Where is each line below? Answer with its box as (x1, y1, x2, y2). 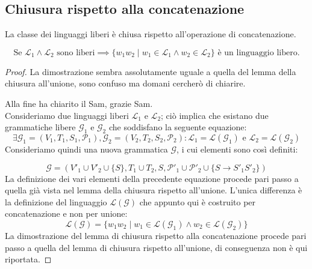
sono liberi (57, 48, 95, 57)
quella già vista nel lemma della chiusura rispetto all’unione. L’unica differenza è (5, 184, 302, 196)
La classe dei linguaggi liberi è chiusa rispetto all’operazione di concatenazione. (5, 28, 296, 40)
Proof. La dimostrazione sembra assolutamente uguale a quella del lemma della (5, 65, 296, 77)
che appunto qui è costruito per (139, 195, 256, 208)
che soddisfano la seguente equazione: (108, 121, 247, 133)
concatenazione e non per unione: (5, 207, 128, 220)
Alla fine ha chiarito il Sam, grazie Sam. (5, 97, 153, 109)
